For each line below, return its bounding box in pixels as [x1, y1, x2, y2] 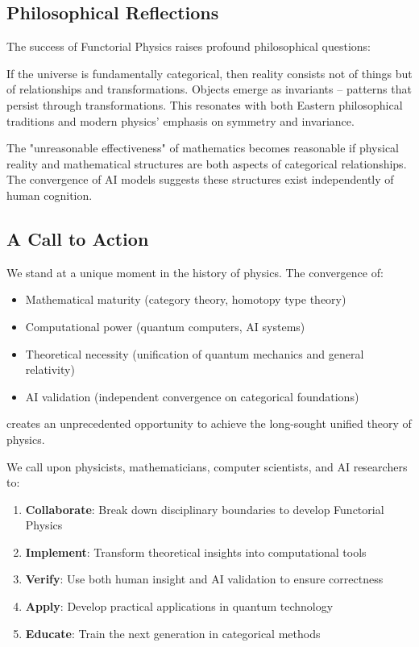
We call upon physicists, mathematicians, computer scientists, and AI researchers [6, 458, 408, 475]
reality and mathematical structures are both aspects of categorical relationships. [6, 155, 407, 172]
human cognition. [6, 186, 93, 203]
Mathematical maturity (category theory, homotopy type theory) [25, 291, 346, 308]
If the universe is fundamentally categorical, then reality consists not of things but [6, 64, 413, 81]
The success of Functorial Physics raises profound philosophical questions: [6, 38, 371, 55]
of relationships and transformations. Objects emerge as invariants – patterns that [6, 81, 412, 97]
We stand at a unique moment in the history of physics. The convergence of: [6, 263, 384, 280]
